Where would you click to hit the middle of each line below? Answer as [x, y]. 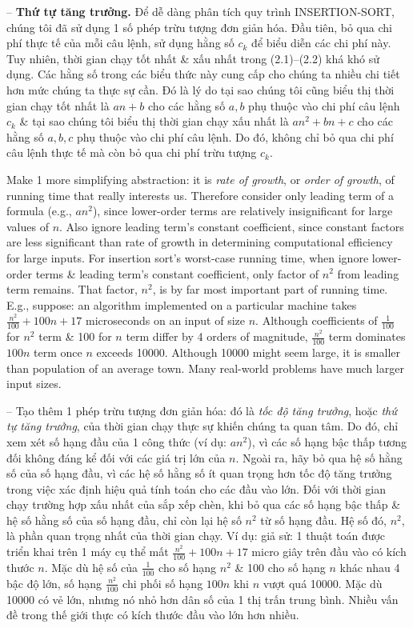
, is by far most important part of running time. [270, 289]
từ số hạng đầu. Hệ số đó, [323, 520]
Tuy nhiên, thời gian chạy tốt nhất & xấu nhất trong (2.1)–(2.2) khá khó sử [193, 58]
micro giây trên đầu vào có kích [329, 552]
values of [28, 226]
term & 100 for [75, 336]
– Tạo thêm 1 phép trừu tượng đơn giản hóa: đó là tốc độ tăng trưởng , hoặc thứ [202, 410]
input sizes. [34, 384]
